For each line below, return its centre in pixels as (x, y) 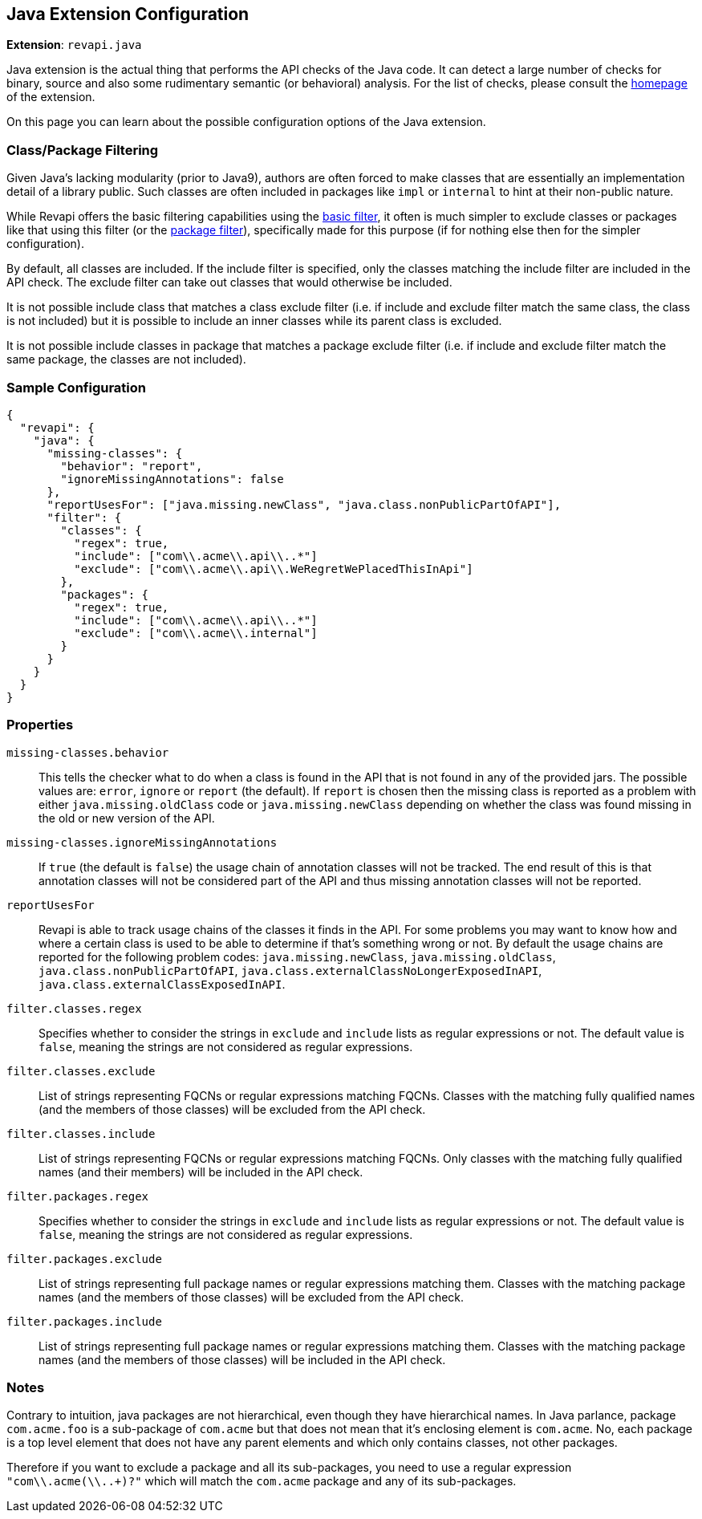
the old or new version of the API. (127, 818)
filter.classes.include (81, 1133)
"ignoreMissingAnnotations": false (172, 479)
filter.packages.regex (78, 1196)
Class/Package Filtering (83, 150)
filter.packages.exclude (84, 1259)
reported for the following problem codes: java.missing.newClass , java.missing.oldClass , (297, 956)
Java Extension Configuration (128, 14)
